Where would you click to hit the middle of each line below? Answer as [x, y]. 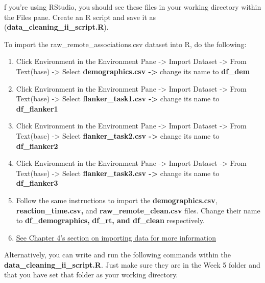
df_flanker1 [37, 108]
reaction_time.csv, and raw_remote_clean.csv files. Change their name [138, 210]
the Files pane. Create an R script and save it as [80, 17]
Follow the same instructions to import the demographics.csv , [117, 200]
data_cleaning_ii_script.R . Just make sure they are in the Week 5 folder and [132, 264]
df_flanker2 [37, 146]
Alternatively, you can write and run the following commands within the [117, 255]
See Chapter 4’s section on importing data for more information [116, 237]
